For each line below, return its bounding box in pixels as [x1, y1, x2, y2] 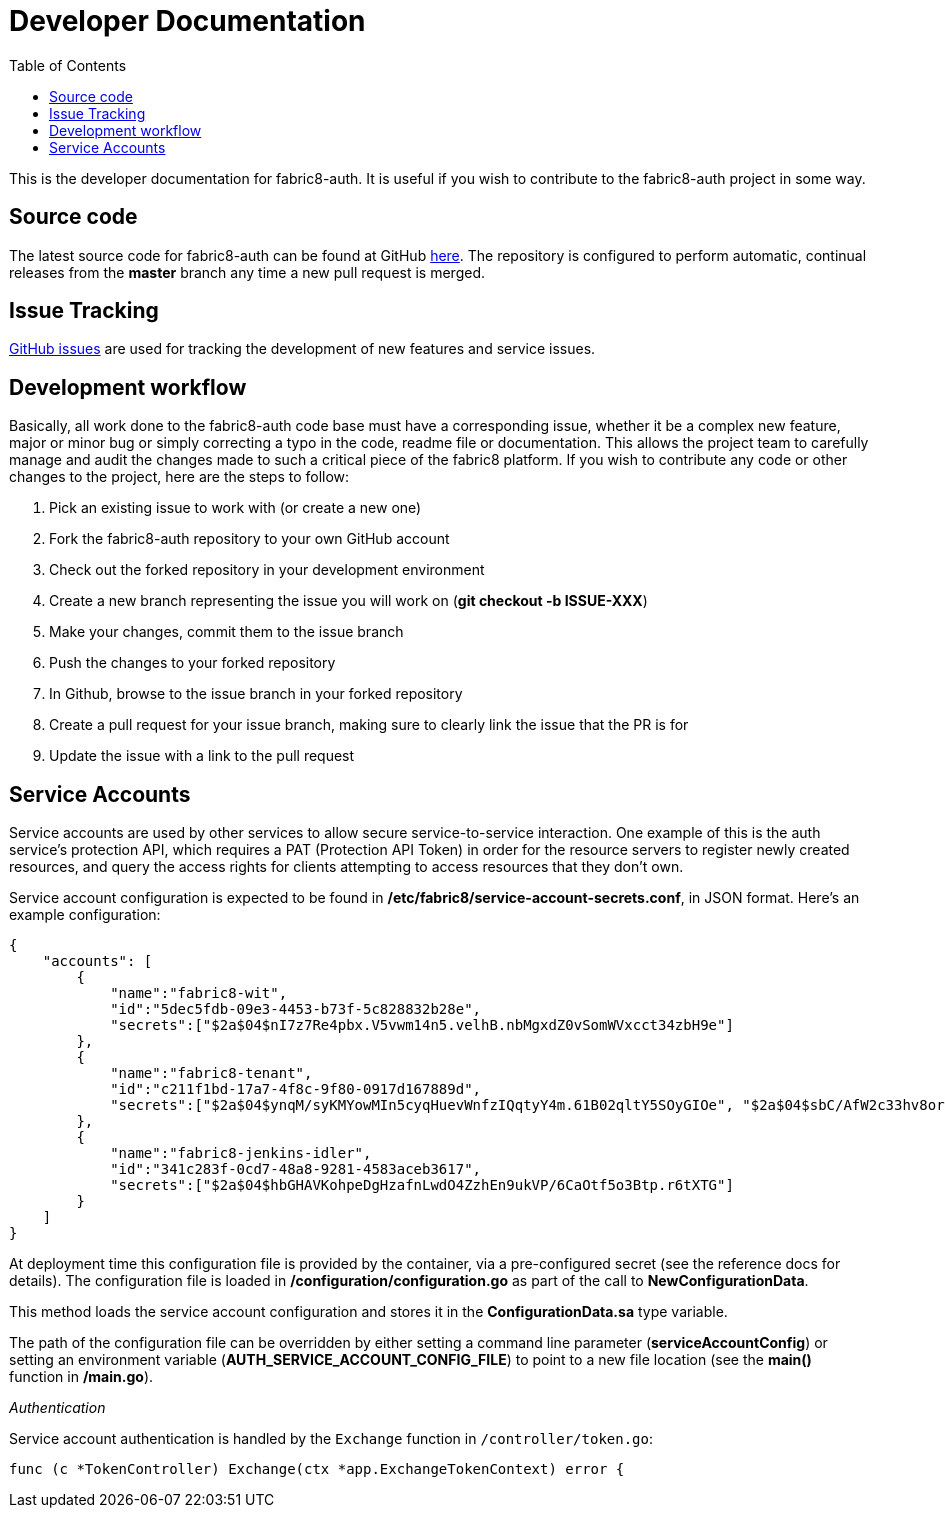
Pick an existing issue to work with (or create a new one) [49, 499, 422, 517]
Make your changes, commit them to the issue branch [49, 623, 404, 641]
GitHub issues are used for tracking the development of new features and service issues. [9, 340, 596, 358]
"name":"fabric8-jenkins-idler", [110, 1145, 372, 1162]
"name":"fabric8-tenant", [110, 1065, 313, 1082]
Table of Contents [9, 56, 127, 74]
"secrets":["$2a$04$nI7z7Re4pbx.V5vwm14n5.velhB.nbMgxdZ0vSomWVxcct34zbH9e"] [110, 1017, 734, 1034]
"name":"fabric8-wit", [110, 985, 288, 1002]
